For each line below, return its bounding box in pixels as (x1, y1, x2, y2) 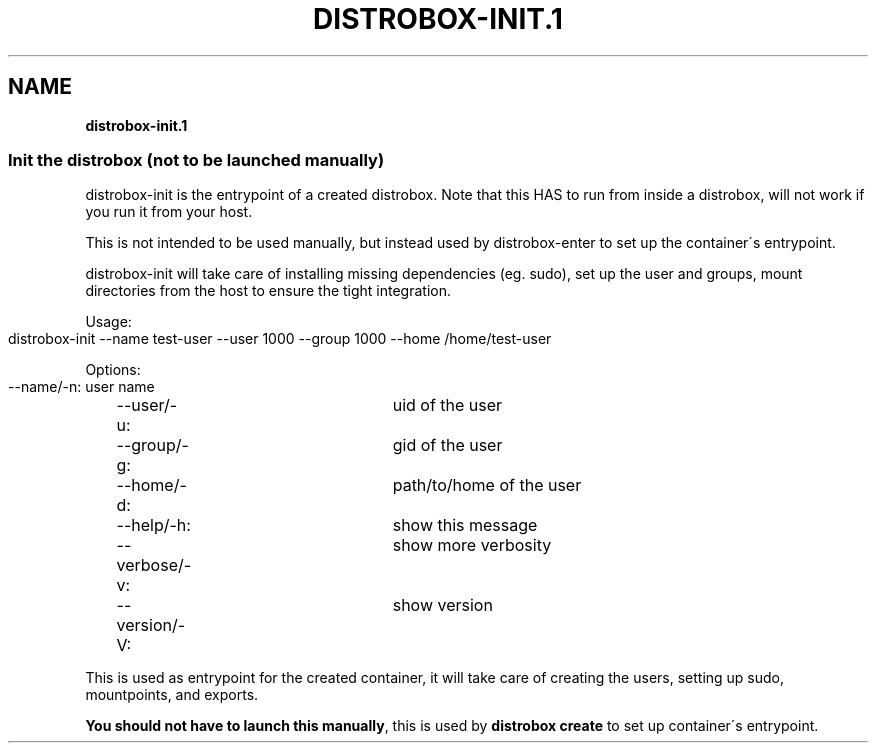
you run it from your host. (85, 203, 253, 221)
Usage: (85, 313, 132, 331)
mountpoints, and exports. (85, 686, 259, 704)
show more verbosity (392, 535, 552, 556)
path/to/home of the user (392, 475, 582, 496)
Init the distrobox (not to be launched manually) (8, 149, 385, 170)
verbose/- (116, 555, 192, 576)
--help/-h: (116, 515, 191, 536)
